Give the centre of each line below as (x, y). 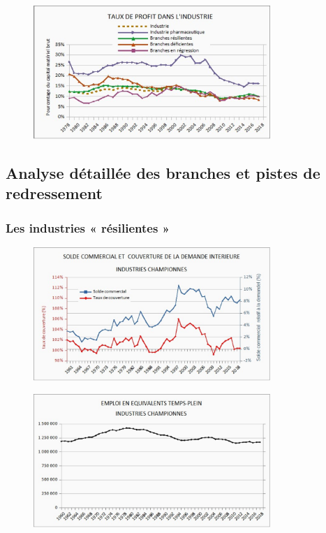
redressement (54, 193)
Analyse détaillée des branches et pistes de (163, 172)
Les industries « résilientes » (88, 227)
